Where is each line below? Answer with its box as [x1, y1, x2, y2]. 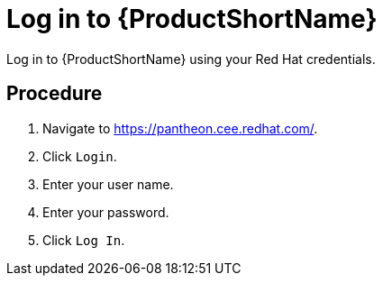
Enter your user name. [42, 176, 174, 192]
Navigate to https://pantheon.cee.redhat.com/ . [42, 120, 318, 136]
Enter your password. [42, 204, 169, 220]
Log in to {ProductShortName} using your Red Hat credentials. [6, 50, 376, 67]
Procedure [6, 82, 103, 105]
